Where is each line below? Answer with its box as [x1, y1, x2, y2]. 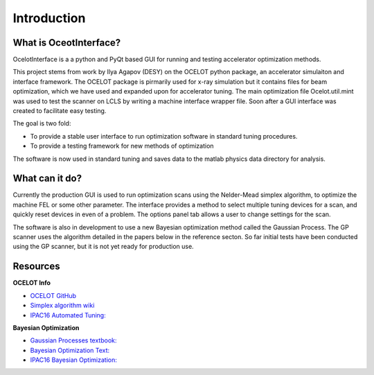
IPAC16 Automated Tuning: [30, 311, 107, 319]
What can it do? [12, 173, 82, 184]
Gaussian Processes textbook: [30, 336, 117, 345]
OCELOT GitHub [30, 291, 76, 299]
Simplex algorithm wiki [30, 302, 95, 310]
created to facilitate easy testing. [12, 107, 107, 115]
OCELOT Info [12, 279, 51, 287]
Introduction [12, 10, 86, 26]
